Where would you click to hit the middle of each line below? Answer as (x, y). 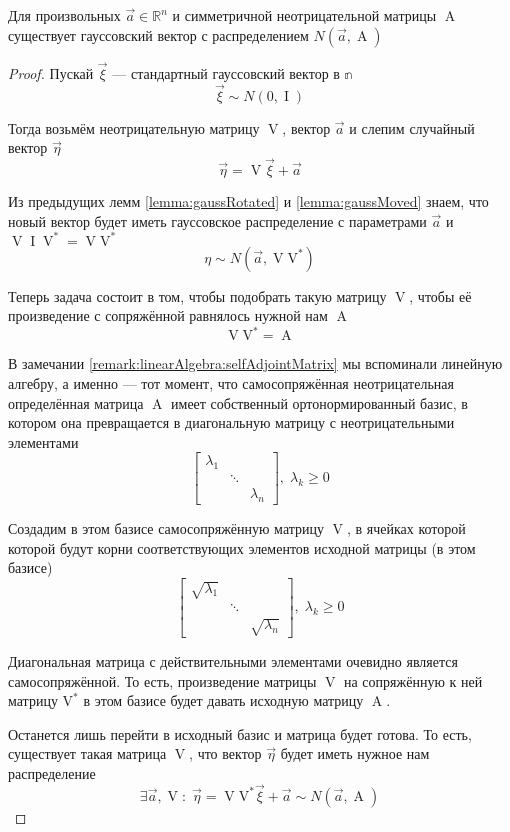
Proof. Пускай (51, 72)
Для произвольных (64, 15)
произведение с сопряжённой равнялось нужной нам (168, 315)
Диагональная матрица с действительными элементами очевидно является (233, 661)
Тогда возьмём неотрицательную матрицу (134, 127)
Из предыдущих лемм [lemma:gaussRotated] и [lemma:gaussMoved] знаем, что (248, 201)
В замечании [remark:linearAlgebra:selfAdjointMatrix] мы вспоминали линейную (255, 363)
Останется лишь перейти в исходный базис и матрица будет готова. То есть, (240, 733)
